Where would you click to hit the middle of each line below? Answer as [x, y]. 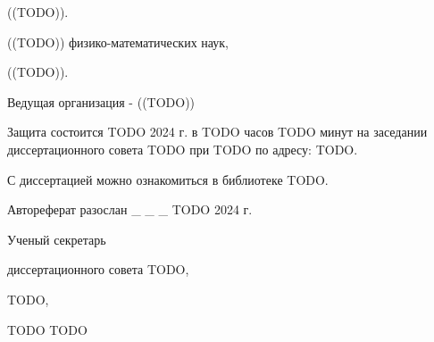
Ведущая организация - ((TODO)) [101, 101]
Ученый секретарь [57, 239]
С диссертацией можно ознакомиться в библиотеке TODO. [168, 179]
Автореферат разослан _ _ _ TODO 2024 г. [130, 209]
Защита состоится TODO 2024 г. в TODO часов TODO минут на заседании [217, 132]
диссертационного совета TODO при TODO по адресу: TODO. [183, 149]
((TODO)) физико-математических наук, [118, 42]
